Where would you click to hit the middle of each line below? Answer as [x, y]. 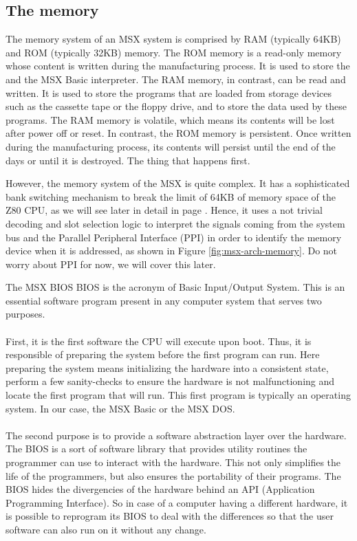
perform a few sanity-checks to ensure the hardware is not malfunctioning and [170, 381]
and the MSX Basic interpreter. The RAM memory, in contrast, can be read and [176, 79]
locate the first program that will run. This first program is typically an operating [178, 395]
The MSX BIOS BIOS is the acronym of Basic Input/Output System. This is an [175, 287]
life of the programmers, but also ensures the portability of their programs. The [173, 475]
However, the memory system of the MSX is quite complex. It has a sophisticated [178, 183]
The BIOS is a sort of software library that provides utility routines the [156, 449]
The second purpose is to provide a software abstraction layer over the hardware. [176, 435]
